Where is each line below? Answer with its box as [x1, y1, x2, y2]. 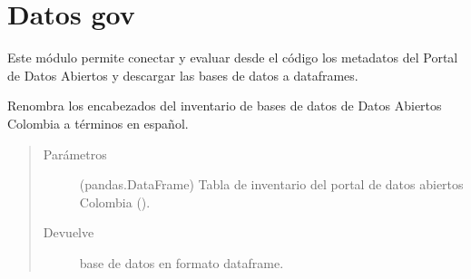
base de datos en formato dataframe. [79, 253, 284, 272]
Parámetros [43, 144, 107, 163]
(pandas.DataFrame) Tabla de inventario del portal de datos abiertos [79, 175, 464, 194]
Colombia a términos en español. [7, 113, 189, 132]
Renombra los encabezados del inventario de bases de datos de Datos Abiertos [7, 96, 442, 115]
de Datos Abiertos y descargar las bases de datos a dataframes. [7, 65, 358, 84]
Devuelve [43, 223, 94, 242]
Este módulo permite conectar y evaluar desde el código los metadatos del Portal [7, 48, 458, 67]
